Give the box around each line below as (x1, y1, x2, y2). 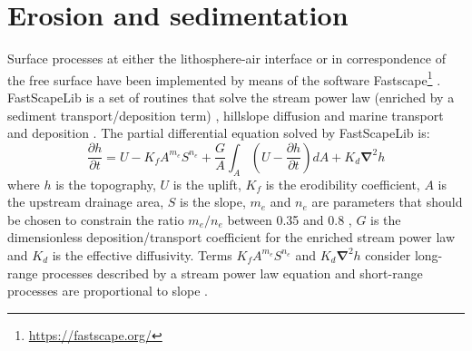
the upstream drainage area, (7, 192, 164, 211)
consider (365, 245, 411, 264)
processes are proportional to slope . (7, 281, 208, 300)
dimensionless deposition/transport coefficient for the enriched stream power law (7, 228, 456, 247)
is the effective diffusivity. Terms (52, 245, 232, 264)
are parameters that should (311, 192, 463, 211)
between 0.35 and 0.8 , (227, 210, 352, 229)
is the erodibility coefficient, (265, 174, 420, 193)
